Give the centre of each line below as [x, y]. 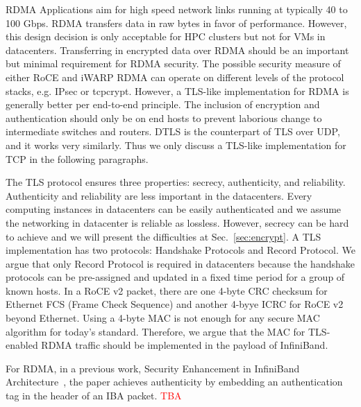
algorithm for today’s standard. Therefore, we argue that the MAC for [156, 331]
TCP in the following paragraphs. [77, 158]
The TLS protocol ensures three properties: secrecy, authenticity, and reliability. [176, 182]
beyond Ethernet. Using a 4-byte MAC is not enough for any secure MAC [163, 318]
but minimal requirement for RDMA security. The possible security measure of [173, 63]
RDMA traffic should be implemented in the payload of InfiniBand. [185, 345]
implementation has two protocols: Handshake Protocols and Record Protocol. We [180, 250]
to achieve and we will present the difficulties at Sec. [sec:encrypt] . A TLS [163, 236]
